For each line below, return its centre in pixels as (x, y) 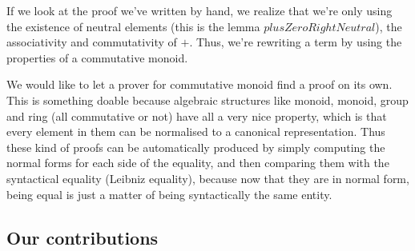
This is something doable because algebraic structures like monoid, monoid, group (207, 100)
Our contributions (83, 237)
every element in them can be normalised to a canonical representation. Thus (196, 131)
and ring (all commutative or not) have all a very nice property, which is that (197, 116)
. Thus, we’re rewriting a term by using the (296, 42)
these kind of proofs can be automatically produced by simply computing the (196, 147)
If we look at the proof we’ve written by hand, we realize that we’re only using (199, 10)
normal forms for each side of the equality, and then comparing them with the (198, 163)
